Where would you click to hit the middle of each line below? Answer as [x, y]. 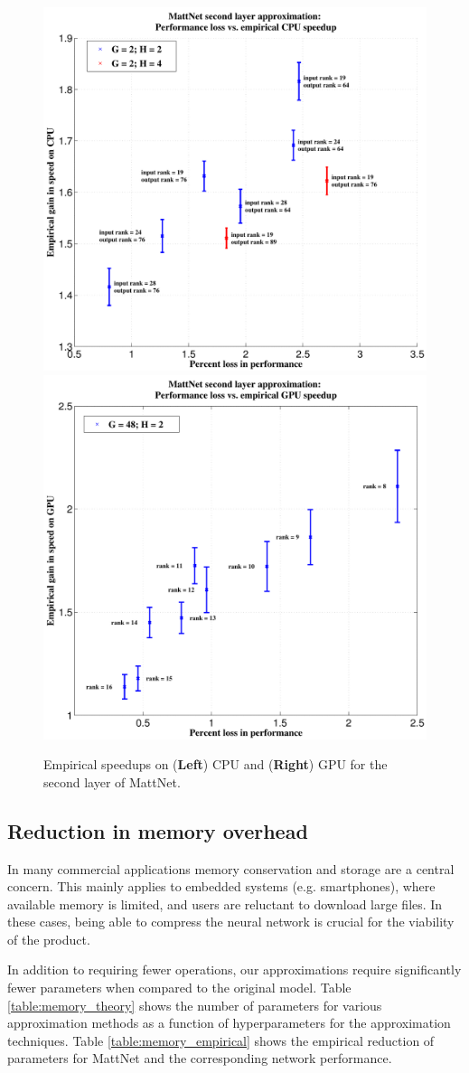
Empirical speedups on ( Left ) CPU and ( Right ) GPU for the [216, 764]
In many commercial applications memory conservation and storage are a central [231, 868]
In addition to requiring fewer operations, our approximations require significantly [234, 969]
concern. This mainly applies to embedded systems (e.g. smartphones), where [221, 886]
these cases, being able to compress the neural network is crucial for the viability [231, 922]
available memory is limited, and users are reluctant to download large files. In [225, 904]
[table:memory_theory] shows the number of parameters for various [195, 1005]
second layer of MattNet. [112, 781]
